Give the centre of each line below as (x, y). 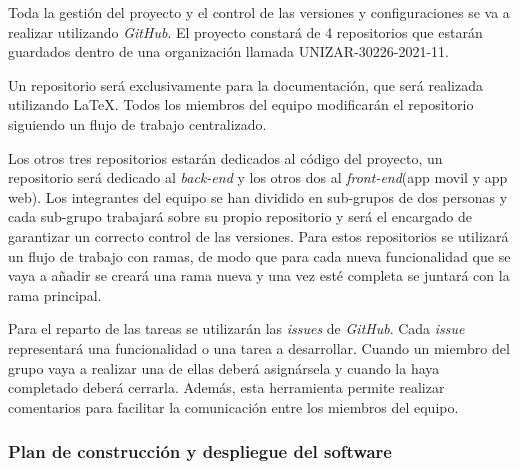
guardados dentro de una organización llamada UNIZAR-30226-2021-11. (229, 51)
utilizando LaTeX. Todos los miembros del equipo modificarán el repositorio (241, 104)
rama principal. (55, 294)
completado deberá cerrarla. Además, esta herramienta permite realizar (226, 387)
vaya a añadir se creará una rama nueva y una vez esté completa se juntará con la (259, 275)
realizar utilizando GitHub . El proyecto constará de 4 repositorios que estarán (245, 31)
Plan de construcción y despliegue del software (200, 451)
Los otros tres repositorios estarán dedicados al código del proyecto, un (225, 157)
